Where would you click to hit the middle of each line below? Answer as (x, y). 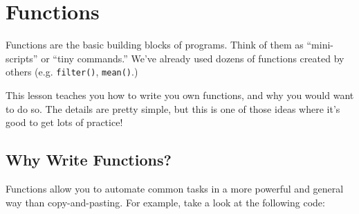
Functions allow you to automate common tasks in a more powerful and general (175, 188)
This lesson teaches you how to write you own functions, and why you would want (180, 95)
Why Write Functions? (89, 160)
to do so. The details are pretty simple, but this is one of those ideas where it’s (173, 108)
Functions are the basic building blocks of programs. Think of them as (155, 45)
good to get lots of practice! (64, 122)
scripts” (22, 58)
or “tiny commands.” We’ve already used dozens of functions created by (193, 58)
